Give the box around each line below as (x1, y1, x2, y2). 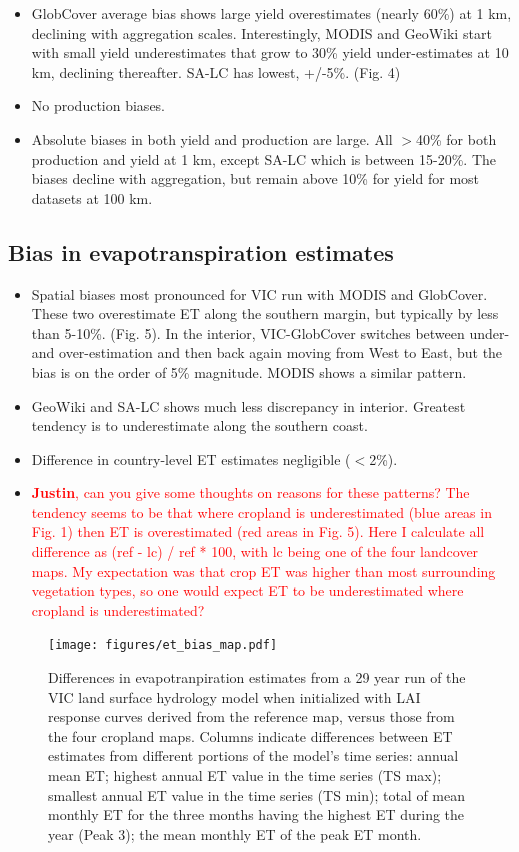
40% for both (416, 128, 497, 149)
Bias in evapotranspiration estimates (8, 236, 394, 267)
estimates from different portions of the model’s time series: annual (48, 745, 459, 766)
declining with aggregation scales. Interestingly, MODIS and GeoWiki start (31, 22, 492, 43)
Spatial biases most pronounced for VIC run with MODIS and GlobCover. (31, 283, 488, 304)
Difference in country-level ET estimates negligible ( (31, 448, 351, 469)
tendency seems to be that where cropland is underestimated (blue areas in (31, 501, 492, 522)
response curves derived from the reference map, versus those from (48, 706, 455, 727)
